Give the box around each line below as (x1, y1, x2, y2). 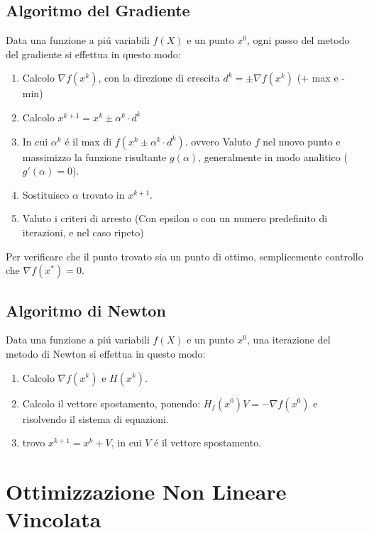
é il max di (65, 133, 112, 148)
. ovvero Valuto (184, 133, 252, 148)
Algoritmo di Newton (6, 299, 166, 321)
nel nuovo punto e (263, 133, 341, 148)
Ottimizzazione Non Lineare (6, 476, 287, 505)
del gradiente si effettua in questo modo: (6, 46, 181, 61)
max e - (312, 70, 346, 85)
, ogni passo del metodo (247, 33, 350, 48)
